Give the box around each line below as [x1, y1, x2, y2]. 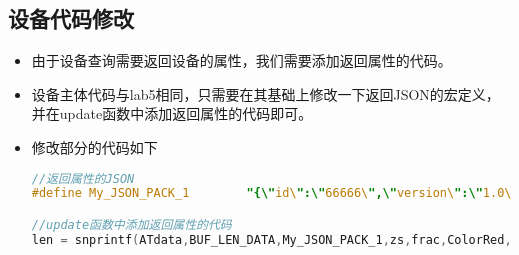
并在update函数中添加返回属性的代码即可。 [31, 103, 313, 124]
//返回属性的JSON [31, 171, 135, 186]
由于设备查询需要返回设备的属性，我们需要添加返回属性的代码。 [31, 50, 452, 71]
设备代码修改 [8, 3, 134, 34]
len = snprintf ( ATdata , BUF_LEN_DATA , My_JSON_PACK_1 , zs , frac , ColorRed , [31, 232, 512, 247]
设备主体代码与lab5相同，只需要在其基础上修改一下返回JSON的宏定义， [31, 83, 500, 104]
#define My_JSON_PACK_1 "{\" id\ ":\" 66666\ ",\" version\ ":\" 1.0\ [31, 186, 512, 201]
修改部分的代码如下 [31, 136, 158, 157]
